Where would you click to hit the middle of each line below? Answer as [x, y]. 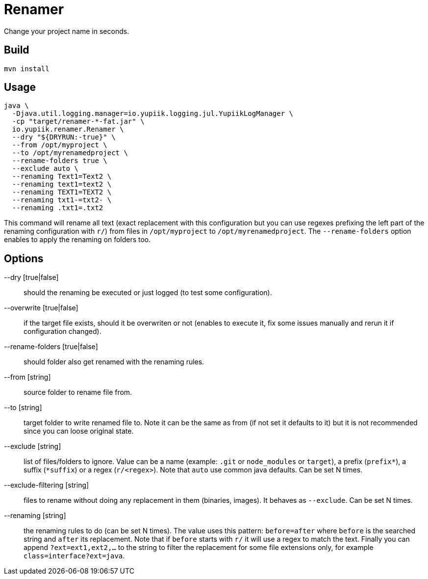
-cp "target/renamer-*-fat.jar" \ [78, 122]
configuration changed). [63, 331]
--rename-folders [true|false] [51, 347]
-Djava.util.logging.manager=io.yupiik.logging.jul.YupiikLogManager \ [153, 114]
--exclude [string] [33, 446]
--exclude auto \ [45, 169]
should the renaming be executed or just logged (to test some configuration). [148, 293]
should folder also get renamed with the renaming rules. [114, 362]
